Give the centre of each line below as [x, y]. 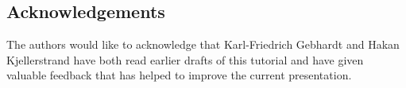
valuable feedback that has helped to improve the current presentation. [179, 75]
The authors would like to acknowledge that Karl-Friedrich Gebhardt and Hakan [203, 44]
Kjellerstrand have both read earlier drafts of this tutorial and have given [185, 59]
